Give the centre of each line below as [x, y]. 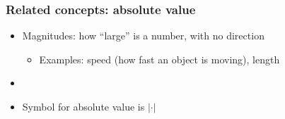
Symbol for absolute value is [83, 106]
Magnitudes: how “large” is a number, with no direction [143, 36]
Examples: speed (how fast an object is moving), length [159, 59]
